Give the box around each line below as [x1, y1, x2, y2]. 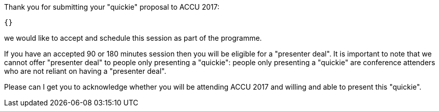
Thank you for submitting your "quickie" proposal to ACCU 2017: [4, 3, 220, 11]
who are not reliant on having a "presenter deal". [4, 67, 166, 75]
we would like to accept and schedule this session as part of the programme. [4, 34, 262, 42]
